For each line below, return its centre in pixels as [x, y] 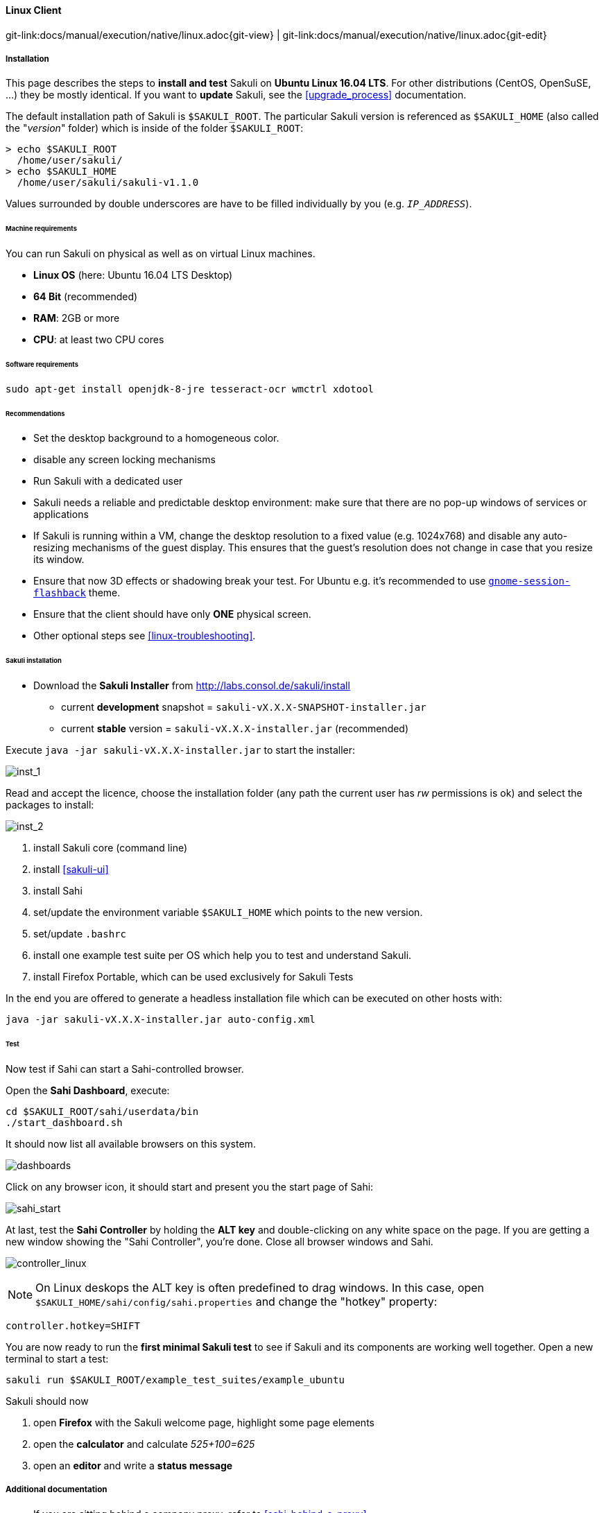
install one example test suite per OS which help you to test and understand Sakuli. [223, 956]
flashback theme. [77, 593]
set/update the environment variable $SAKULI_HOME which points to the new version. [228, 913]
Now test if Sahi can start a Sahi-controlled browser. [125, 1069]
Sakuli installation [34, 661]
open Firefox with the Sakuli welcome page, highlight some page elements [204, 1422]
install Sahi [58, 891]
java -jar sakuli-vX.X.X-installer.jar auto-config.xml [161, 1020]
